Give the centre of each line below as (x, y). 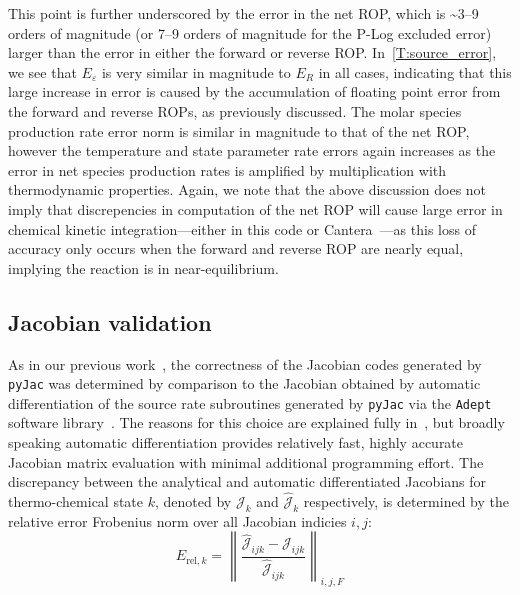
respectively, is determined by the (406, 501)
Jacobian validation (110, 321)
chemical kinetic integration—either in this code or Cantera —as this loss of (242, 228)
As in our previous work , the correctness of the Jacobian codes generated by (245, 363)
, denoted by (193, 501)
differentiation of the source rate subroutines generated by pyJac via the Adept (250, 402)
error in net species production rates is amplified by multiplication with (227, 169)
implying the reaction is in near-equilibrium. (143, 267)
